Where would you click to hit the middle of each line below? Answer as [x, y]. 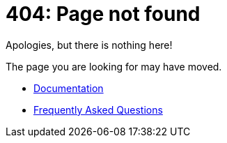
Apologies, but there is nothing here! [89, 45]
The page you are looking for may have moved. [114, 66]
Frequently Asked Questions [98, 110]
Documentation [69, 88]
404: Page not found [103, 14]
